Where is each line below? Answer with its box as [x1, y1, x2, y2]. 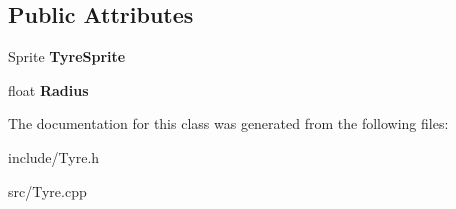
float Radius [8, 79, 89, 100]
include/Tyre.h [8, 146, 100, 167]
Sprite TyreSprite [8, 46, 126, 67]
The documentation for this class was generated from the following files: [8, 113, 449, 134]
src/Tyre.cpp [8, 180, 87, 201]
